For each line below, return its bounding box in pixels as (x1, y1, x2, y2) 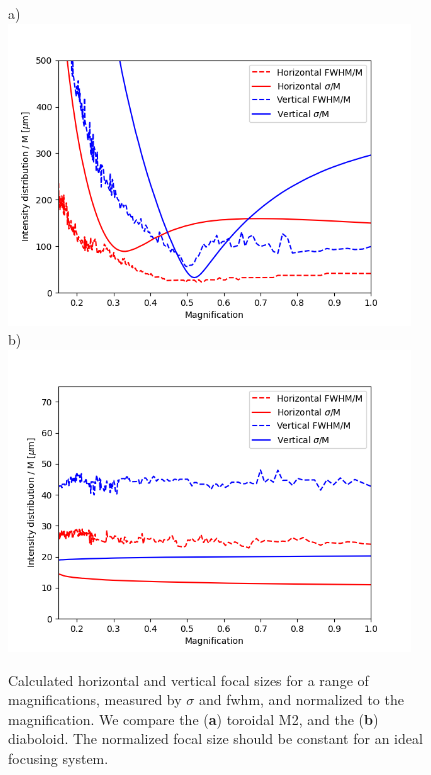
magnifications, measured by (8, 689, 182, 710)
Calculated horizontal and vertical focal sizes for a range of (8, 669, 369, 690)
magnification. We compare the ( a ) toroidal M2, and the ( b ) (8, 708, 379, 729)
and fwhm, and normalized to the (198, 689, 404, 710)
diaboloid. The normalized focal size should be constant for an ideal (8, 728, 423, 749)
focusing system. (8, 747, 109, 768)
